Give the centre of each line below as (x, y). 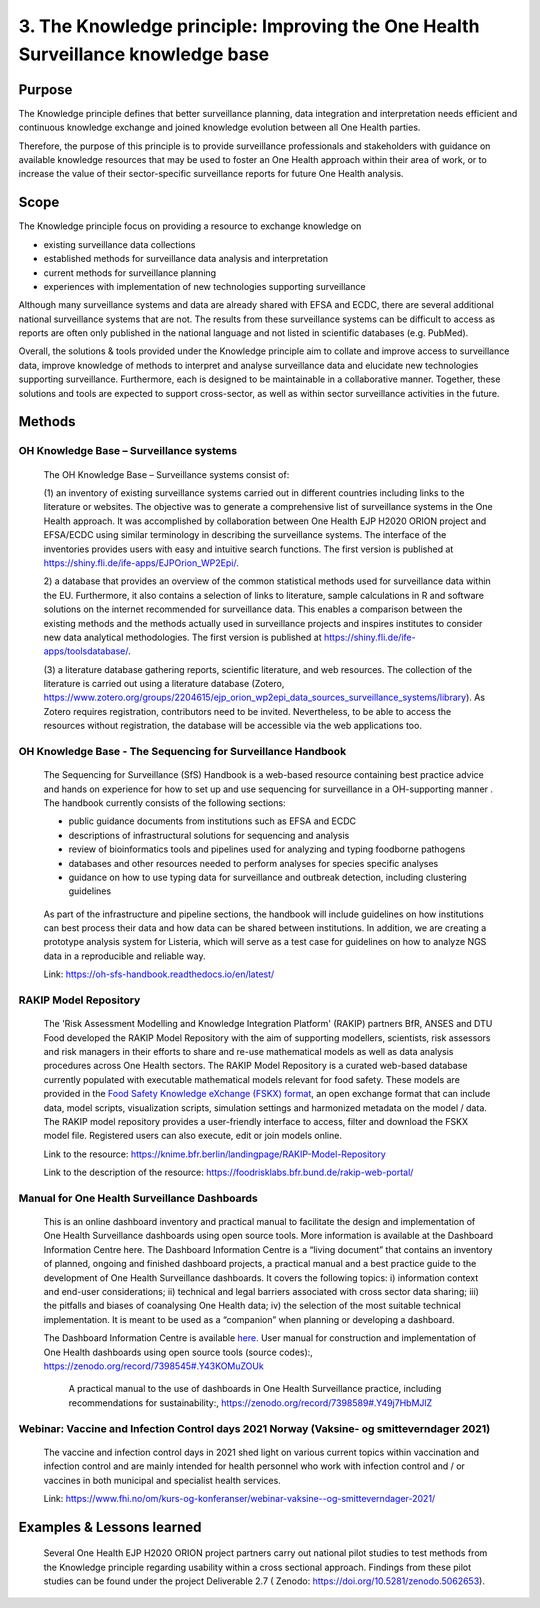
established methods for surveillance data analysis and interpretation (186, 259)
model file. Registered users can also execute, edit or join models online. (192, 1136)
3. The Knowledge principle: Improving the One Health (249, 26)
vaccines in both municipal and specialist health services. (162, 1480)
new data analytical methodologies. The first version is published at (182, 637)
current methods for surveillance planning (130, 272)
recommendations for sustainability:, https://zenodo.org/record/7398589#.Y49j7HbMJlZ (250, 1402)
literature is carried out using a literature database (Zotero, (164, 684)
